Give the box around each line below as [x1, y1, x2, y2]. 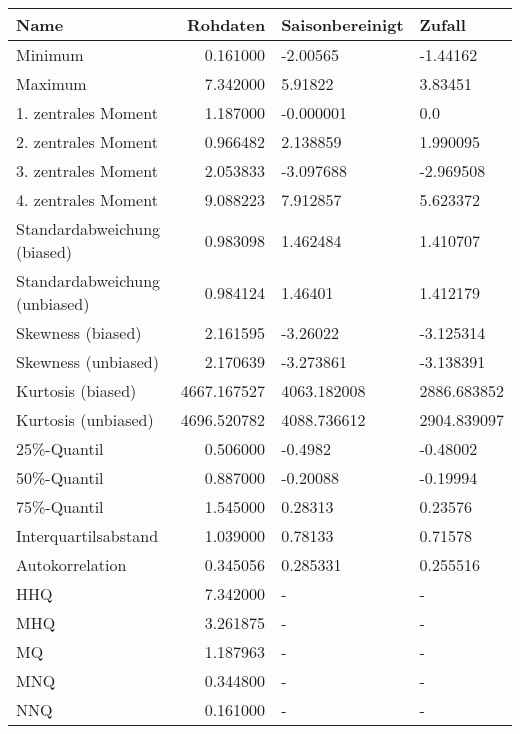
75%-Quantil [16, 495, 104, 518]
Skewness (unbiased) [16, 350, 159, 373]
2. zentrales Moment [16, 130, 158, 153]
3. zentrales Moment [16, 159, 158, 182]
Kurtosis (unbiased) [16, 408, 154, 431]
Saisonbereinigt [281, 13, 404, 36]
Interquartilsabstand [16, 524, 159, 547]
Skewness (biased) [16, 321, 142, 344]
